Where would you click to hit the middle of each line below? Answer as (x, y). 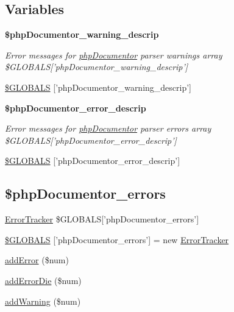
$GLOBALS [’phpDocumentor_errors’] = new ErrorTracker (117, 239)
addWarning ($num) (43, 301)
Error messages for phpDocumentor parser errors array (108, 128)
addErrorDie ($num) (43, 280)
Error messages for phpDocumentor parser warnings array (114, 55)
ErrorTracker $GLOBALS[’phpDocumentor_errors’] (102, 219)
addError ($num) (37, 260)
